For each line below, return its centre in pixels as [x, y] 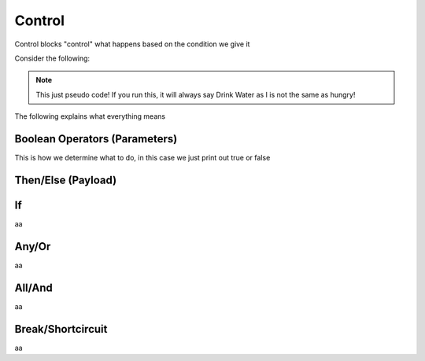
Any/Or [33, 247]
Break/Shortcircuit [61, 329]
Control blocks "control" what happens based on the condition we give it [132, 44]
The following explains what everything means [90, 116]
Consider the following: [52, 58]
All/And [33, 287]
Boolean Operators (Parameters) [96, 139]
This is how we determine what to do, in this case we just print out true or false [142, 158]
